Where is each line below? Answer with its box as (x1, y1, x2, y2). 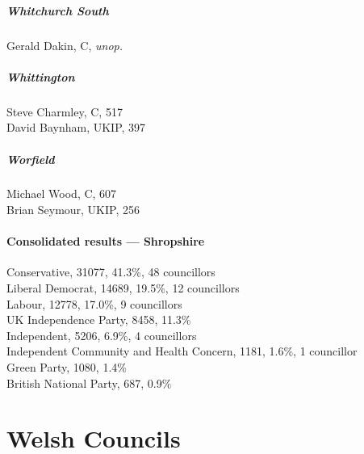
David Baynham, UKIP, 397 (6, 119, 146, 136)
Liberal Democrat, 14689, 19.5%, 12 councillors (6, 280, 240, 296)
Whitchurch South (6, 2, 109, 19)
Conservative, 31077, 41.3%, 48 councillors (6, 263, 215, 280)
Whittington (6, 68, 75, 85)
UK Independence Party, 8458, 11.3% (6, 311, 191, 328)
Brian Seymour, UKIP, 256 (6, 201, 140, 218)
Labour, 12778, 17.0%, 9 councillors (6, 295, 182, 312)
